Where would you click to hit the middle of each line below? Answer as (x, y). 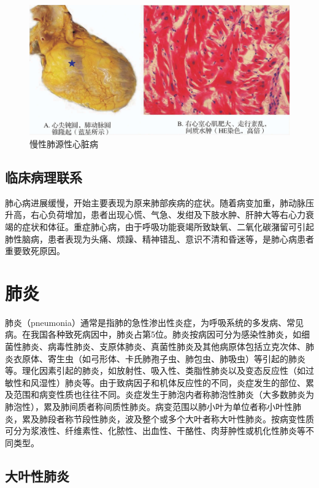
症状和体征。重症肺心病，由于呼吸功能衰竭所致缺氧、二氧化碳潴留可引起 (168, 226)
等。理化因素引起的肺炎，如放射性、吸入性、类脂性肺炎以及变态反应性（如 (155, 370)
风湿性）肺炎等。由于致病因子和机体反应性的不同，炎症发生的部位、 (168, 382)
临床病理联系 (44, 176)
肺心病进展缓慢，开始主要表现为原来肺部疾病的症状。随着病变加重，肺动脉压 (159, 202)
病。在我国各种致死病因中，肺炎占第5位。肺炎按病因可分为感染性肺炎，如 (153, 334)
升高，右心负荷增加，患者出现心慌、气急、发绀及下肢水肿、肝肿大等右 (147, 215)
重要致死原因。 (35, 251)
